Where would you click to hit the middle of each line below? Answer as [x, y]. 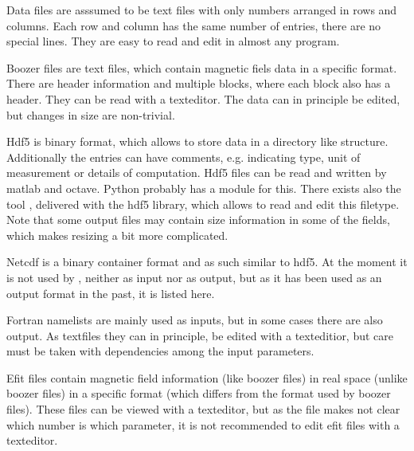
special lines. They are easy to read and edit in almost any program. [173, 41]
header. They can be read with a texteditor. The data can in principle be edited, [203, 98]
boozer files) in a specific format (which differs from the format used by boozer [199, 393]
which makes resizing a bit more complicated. [117, 235]
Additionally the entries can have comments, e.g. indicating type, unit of [184, 157]
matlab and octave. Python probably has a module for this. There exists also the [204, 188]
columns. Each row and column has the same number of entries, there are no [194, 25]
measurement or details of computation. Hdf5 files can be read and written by [197, 173]
